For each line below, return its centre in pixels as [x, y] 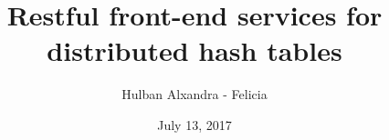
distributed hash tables [194, 50]
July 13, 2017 [194, 124]
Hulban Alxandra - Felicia [194, 94]
